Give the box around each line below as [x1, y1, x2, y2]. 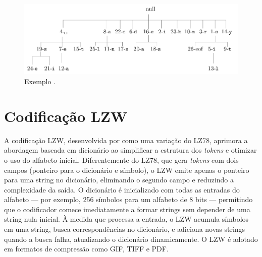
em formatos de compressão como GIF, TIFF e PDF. [4, 243, 169, 254]
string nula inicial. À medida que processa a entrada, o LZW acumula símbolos [4, 214, 249, 224]
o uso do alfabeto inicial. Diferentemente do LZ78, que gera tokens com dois [4, 154, 239, 165]
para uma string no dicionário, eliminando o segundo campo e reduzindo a [4, 174, 234, 185]
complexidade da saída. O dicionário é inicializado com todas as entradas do [4, 184, 240, 195]
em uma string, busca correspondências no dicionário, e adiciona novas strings [4, 224, 245, 234]
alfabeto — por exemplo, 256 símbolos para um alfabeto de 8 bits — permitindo [4, 194, 253, 205]
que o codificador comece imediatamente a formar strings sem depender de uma [4, 204, 250, 214]
